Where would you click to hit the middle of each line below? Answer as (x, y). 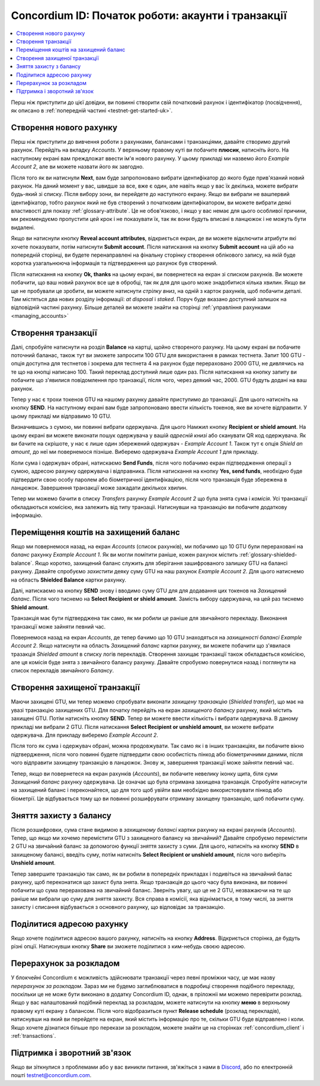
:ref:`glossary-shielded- (268, 555)
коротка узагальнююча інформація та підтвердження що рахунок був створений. (114, 263)
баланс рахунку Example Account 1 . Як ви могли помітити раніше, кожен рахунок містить (124, 555)
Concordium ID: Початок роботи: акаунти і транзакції (149, 15)
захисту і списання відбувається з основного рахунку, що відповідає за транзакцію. (118, 907)
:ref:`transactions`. (33, 1036)
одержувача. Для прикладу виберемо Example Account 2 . (84, 735)
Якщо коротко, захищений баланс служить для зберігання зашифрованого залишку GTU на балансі (161, 563)
